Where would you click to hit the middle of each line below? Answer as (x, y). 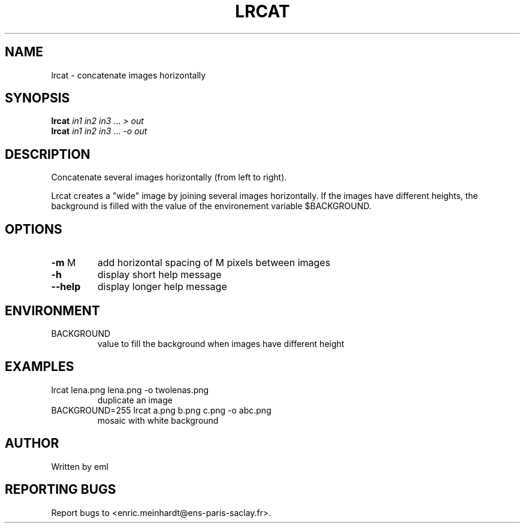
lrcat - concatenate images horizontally (129, 75)
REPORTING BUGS (61, 490)
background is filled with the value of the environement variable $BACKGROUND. (211, 206)
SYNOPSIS (37, 98)
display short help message (159, 275)
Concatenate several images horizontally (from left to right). (169, 177)
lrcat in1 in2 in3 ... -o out (99, 131)
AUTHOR (32, 443)
